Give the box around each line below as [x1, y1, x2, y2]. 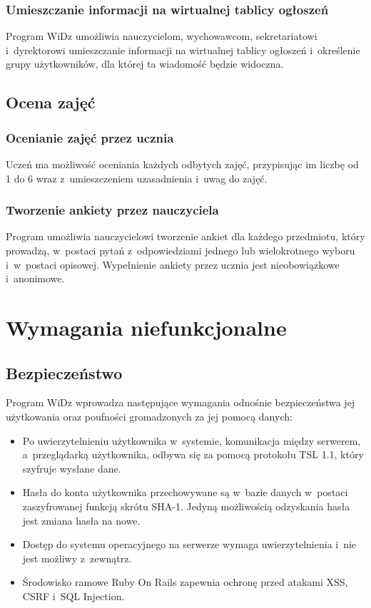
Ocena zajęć [6, 91, 96, 113]
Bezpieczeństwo [6, 361, 123, 383]
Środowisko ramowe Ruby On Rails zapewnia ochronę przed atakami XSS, [22, 574, 348, 589]
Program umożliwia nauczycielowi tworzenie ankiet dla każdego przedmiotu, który [6, 229, 365, 244]
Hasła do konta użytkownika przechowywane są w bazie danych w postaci [22, 485, 348, 500]
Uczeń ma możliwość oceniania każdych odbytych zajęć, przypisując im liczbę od [6, 157, 359, 171]
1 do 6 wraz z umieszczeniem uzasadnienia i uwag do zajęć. [6, 170, 268, 185]
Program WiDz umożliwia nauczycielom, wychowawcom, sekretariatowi [6, 29, 317, 43]
